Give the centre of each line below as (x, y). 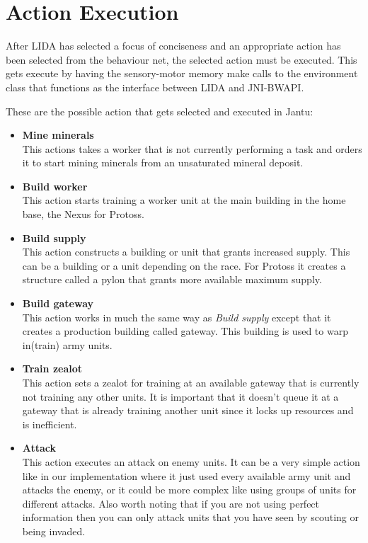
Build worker (55, 186)
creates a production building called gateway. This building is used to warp (185, 331)
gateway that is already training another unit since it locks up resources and (188, 410)
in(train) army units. (67, 344)
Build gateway (58, 303)
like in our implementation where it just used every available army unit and (186, 475)
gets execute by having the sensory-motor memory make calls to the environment (182, 73)
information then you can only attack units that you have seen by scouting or (190, 517)
